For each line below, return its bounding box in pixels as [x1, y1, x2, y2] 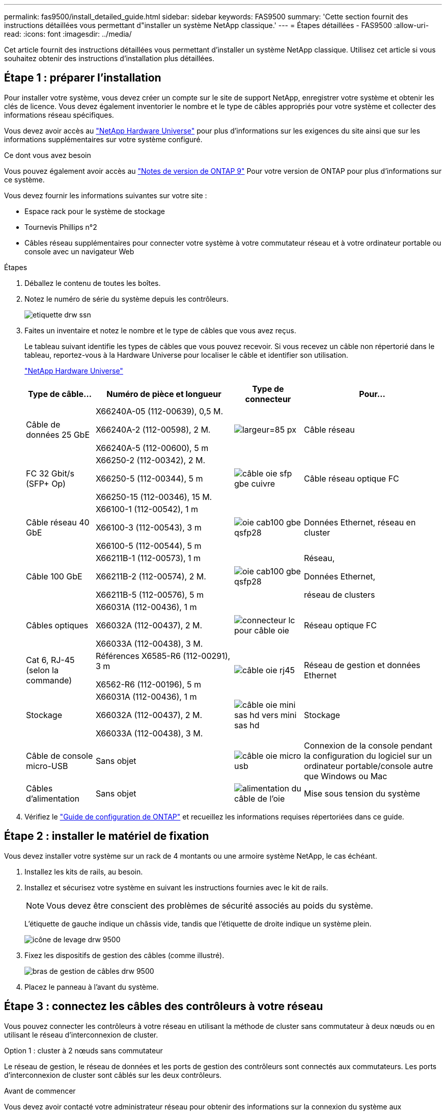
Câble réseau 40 [26, 517, 90, 527]
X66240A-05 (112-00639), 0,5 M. [95, 406, 224, 416]
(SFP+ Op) [26, 478, 66, 489]
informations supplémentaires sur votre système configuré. [4, 135, 203, 144]
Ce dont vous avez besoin [4, 150, 91, 160]
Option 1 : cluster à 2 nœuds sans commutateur [4, 1046, 163, 1055]
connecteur [245, 393, 291, 404]
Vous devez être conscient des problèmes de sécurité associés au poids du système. [46, 900, 373, 911]
